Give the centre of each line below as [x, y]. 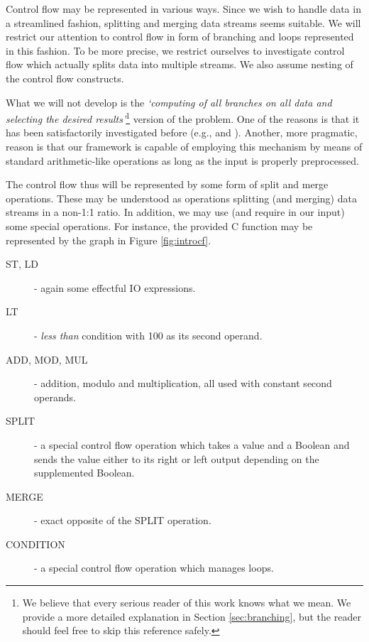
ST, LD [22, 264]
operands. [55, 397]
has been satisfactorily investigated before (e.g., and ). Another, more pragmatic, [182, 132]
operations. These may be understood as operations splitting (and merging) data [181, 198]
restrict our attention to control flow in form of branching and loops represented [180, 37]
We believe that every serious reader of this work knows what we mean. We [187, 603]
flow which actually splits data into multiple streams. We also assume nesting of [180, 64]
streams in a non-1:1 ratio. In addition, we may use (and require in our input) [175, 212]
